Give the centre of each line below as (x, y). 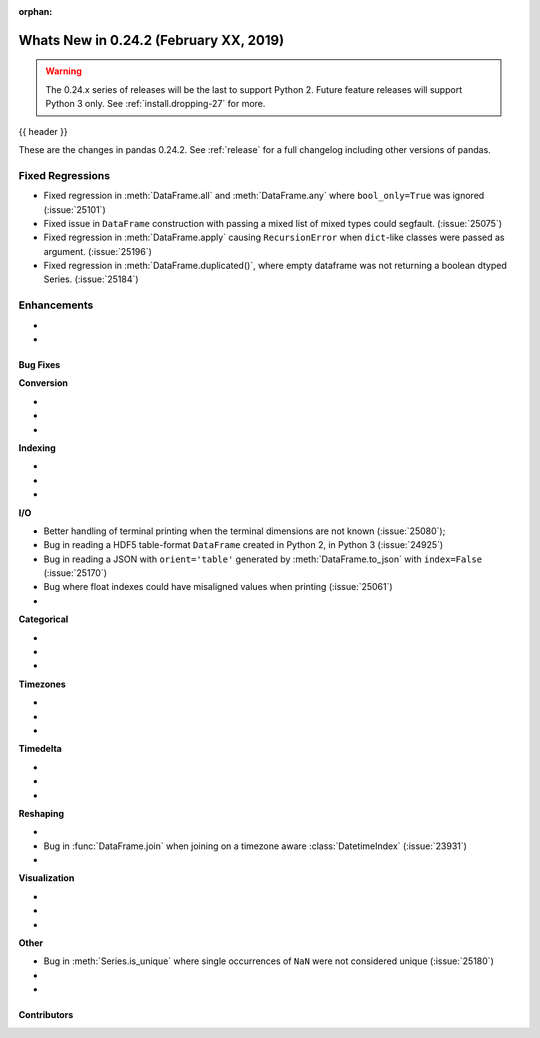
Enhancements (56, 305)
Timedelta (40, 749)
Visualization (46, 878)
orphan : (35, 11)
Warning (63, 71)
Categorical (43, 619)
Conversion (43, 383)
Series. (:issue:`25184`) (91, 279)
